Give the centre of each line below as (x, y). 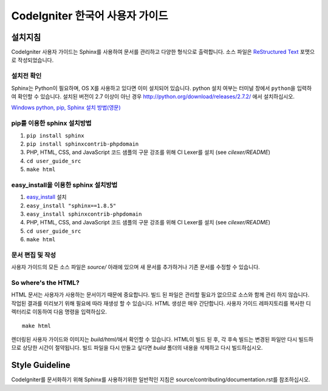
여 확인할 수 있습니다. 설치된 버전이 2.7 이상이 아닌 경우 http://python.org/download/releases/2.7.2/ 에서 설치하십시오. (153, 96)
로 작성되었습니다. (32, 60)
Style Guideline (41, 365)
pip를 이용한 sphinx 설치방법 (51, 123)
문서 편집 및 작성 (33, 255)
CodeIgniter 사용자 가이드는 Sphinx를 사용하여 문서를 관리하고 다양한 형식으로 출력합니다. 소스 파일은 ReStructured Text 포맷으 (163, 52)
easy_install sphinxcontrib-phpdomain (84, 214)
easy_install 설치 (46, 197)
